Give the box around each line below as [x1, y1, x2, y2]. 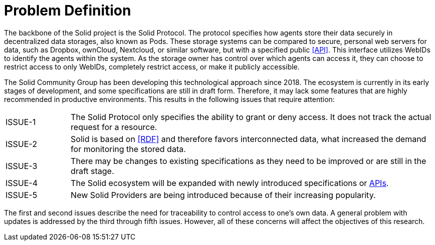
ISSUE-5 [6, 189, 38, 200]
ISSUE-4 [6, 177, 38, 188]
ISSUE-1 [6, 116, 36, 127]
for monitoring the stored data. [71, 143, 186, 154]
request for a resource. [71, 121, 157, 132]
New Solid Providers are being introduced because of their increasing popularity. [71, 189, 376, 200]
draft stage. [71, 165, 114, 176]
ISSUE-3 [6, 160, 38, 171]
